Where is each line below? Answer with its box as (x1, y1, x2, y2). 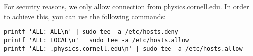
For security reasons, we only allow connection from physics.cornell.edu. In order (4, 1, 249, 11)
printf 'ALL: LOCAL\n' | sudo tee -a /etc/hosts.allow (4, 36, 189, 44)
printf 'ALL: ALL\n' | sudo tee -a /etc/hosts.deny (4, 28, 178, 36)
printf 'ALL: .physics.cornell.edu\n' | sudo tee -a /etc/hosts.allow (4, 45, 243, 52)
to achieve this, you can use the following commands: (4, 11, 166, 21)
